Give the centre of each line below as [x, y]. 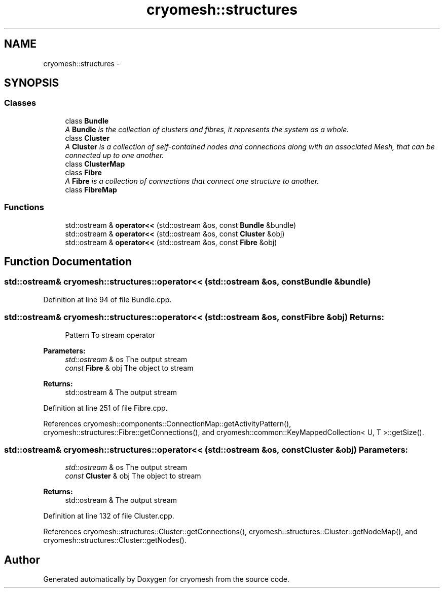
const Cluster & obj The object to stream [133, 476]
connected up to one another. [115, 155]
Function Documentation [68, 261]
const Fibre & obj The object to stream [129, 368]
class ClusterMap [95, 164]
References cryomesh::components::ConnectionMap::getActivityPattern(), [167, 423]
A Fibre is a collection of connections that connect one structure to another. [192, 181]
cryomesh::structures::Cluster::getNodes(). [115, 540]
